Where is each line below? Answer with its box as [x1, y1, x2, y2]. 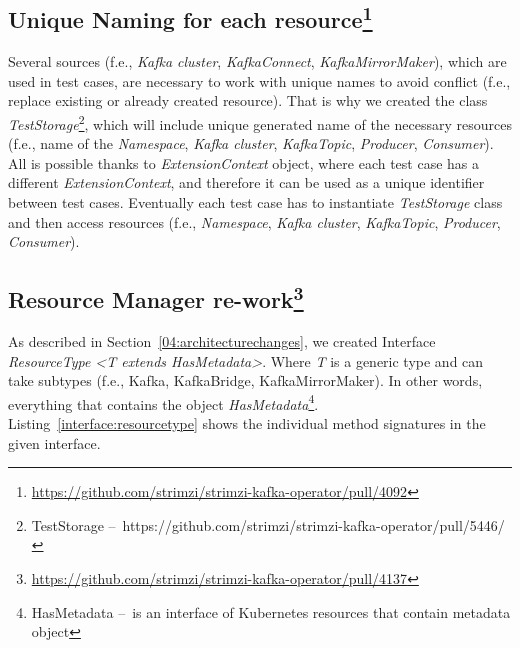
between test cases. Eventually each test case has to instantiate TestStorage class [8, 192, 503, 213]
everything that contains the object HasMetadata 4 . [8, 390, 319, 414]
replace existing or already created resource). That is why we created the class [8, 90, 488, 111]
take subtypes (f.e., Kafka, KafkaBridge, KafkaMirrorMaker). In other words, [8, 370, 483, 391]
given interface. [8, 432, 101, 453]
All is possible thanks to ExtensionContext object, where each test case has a [8, 152, 480, 173]
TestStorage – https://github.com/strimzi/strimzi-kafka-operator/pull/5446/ [31, 514, 505, 535]
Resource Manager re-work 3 [8, 280, 304, 315]
